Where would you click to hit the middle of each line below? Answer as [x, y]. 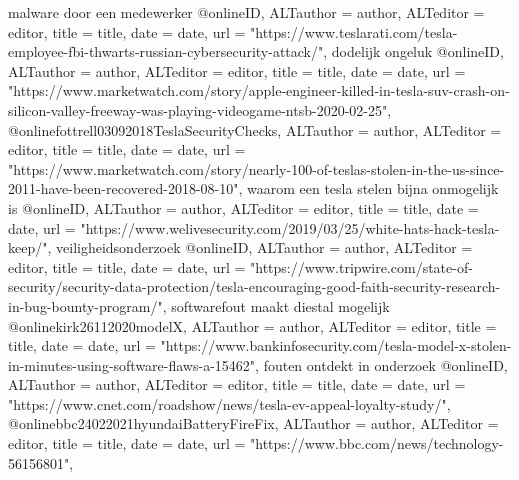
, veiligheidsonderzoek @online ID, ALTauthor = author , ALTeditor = [260, 247]
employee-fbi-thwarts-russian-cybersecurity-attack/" [166, 51]
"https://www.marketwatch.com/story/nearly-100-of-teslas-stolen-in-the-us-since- [256, 168]
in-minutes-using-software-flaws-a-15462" [132, 364]
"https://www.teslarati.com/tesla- [354, 31]
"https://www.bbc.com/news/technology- [377, 443]
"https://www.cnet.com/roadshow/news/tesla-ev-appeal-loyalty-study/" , [229, 403]
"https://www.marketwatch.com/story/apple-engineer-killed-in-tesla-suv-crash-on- [259, 90]
